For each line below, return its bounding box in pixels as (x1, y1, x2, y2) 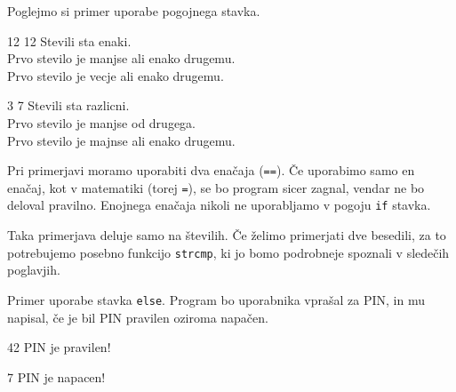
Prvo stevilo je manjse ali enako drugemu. (7, 49, 236, 68)
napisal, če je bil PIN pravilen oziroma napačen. (7, 308, 268, 326)
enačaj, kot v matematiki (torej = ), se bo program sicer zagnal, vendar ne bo (7, 178, 425, 196)
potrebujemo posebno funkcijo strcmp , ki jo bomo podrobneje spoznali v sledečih (7, 243, 450, 261)
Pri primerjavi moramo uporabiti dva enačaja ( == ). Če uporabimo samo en (7, 161, 415, 180)
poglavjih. (7, 260, 60, 279)
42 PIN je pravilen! (7, 338, 111, 356)
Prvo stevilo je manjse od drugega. (7, 113, 196, 132)
